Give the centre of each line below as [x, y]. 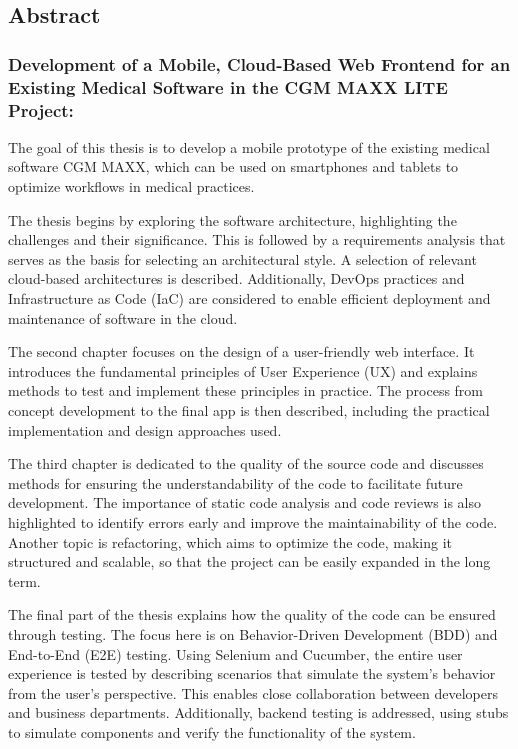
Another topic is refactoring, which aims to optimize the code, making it [230, 541]
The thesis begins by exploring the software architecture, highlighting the [232, 219]
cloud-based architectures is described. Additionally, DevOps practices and [236, 278]
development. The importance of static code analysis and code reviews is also [244, 502]
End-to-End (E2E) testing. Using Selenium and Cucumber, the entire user [235, 653]
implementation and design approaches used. [145, 429]
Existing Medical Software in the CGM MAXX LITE [228, 86]
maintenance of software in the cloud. [123, 317]
